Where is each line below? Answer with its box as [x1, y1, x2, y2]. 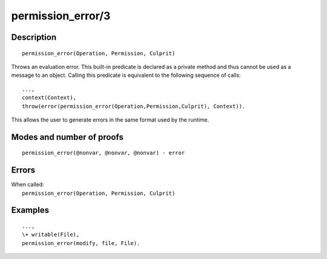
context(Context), [22, 94, 77, 101]
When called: [11, 181, 44, 188]
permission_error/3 [11, 9, 111, 22]
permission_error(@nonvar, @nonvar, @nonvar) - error [22, 149, 185, 157]
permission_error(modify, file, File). [22, 240, 140, 246]
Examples [11, 205, 50, 215]
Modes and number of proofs [11, 132, 124, 142]
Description [11, 32, 57, 42]
